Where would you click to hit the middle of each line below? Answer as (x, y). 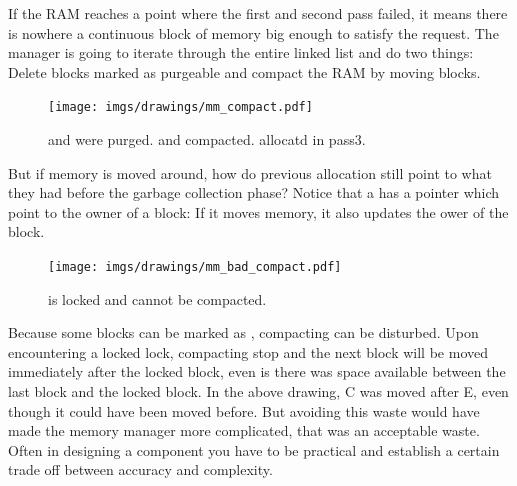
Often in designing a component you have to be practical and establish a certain (254, 449)
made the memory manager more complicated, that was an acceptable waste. (244, 430)
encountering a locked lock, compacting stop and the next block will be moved (248, 351)
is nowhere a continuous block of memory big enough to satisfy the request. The (253, 32)
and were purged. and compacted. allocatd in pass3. (207, 139)
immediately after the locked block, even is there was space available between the (257, 371)
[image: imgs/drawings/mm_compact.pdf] (180, 107)
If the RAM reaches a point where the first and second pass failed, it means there (258, 13)
